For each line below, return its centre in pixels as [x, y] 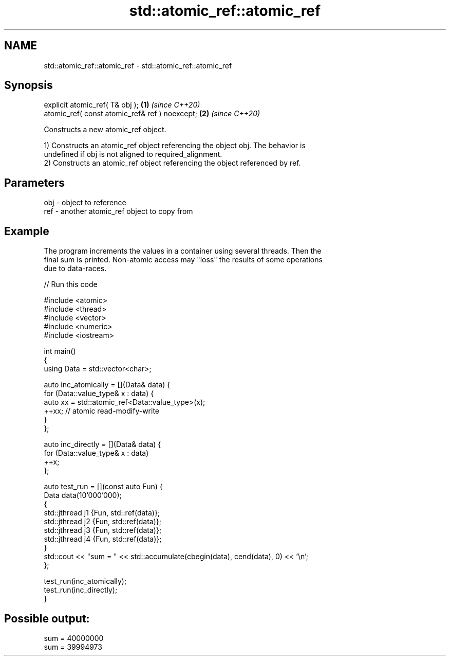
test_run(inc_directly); [81, 590]
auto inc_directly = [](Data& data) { [102, 444]
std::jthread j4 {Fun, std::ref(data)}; [103, 539]
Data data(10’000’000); [83, 495]
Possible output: [47, 618]
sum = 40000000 [74, 638]
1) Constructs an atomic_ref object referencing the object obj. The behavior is [175, 146]
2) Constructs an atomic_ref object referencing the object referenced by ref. [172, 163]
